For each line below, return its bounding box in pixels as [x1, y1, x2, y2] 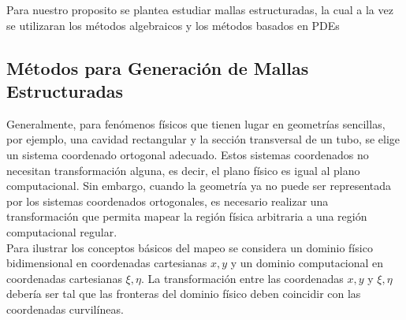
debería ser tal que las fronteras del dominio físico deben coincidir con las [6, 285, 361, 302]
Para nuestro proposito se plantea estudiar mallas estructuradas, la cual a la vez [6, 2, 393, 17]
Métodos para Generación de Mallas [6, 55, 309, 80]
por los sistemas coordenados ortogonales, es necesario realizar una [6, 192, 329, 209]
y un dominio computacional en [230, 255, 384, 271]
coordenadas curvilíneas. [6, 300, 124, 317]
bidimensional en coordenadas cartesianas [6, 255, 207, 271]
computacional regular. [6, 223, 117, 240]
